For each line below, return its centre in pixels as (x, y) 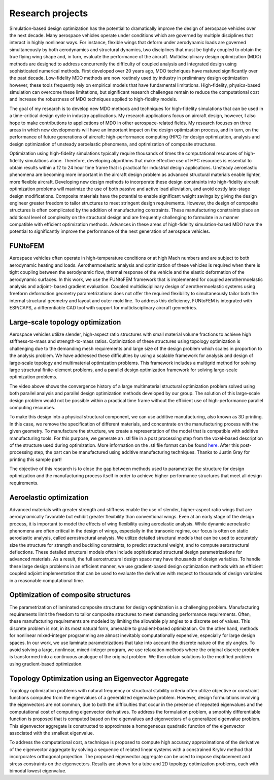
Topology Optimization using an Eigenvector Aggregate (99, 678)
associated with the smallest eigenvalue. (52, 733)
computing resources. (32, 407)
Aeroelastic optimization (49, 497)
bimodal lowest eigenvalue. (38, 770)
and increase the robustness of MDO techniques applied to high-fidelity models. (93, 99)
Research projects (49, 13)
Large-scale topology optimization (65, 322)
